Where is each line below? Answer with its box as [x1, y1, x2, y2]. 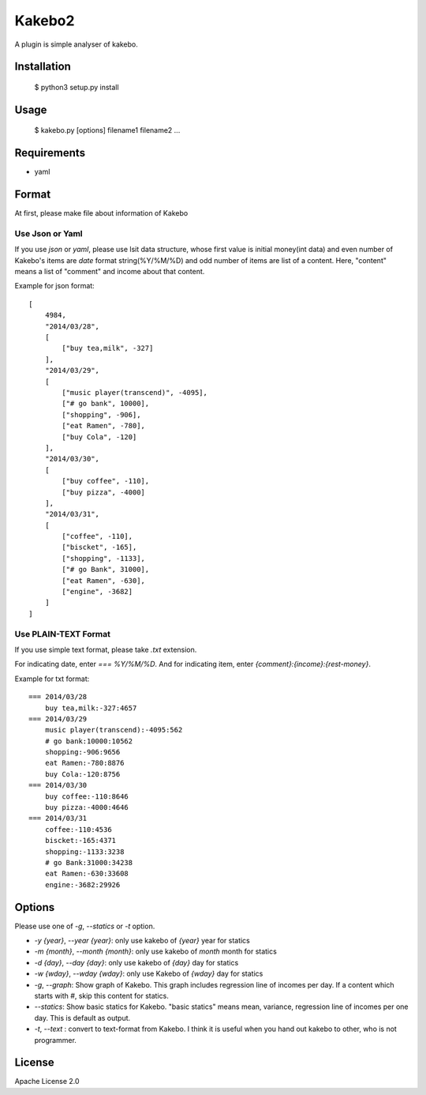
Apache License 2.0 [14, 1077, 80, 1086]
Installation [14, 60, 71, 73]
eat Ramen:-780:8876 [44, 758, 125, 768]
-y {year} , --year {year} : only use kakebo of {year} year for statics [34, 936, 250, 946]
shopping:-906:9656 [44, 747, 121, 757]
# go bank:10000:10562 [44, 736, 133, 746]
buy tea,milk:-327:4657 [44, 703, 137, 713]
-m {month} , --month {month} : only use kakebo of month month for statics [34, 946, 278, 956]
